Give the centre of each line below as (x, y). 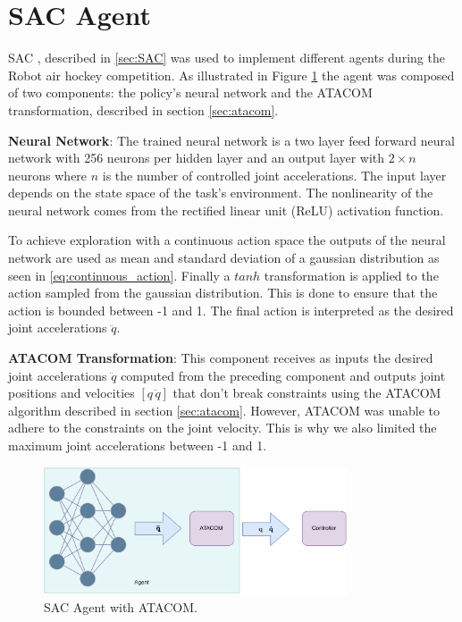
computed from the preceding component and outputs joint (283, 375)
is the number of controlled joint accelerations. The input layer (274, 175)
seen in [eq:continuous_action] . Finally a (119, 275)
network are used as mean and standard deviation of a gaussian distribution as (224, 258)
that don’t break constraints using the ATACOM (307, 393)
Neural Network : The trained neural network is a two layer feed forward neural (231, 140)
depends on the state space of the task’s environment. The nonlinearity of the (221, 193)
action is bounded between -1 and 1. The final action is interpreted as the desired (231, 310)
